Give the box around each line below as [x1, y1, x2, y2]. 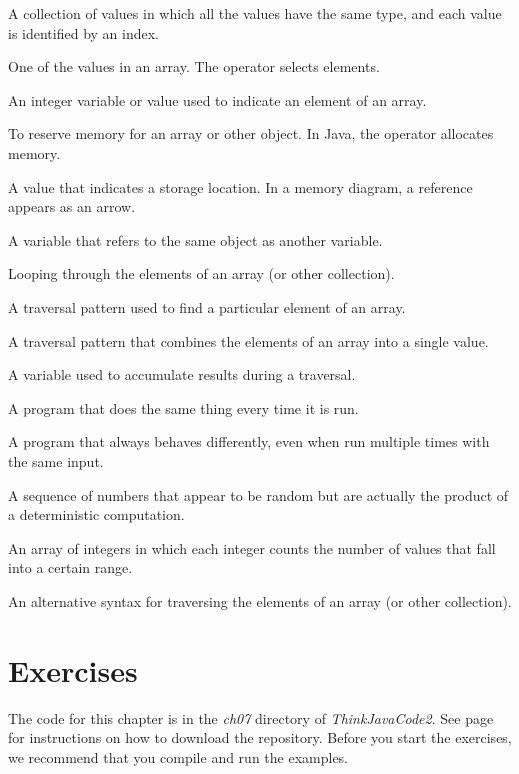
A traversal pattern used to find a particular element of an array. [8, 296, 406, 317]
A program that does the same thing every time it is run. [8, 397, 359, 418]
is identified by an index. [8, 22, 159, 43]
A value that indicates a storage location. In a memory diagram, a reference [8, 176, 473, 197]
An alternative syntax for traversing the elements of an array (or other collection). [8, 590, 512, 611]
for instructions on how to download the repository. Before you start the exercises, [8, 727, 512, 748]
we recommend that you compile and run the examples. [8, 746, 349, 767]
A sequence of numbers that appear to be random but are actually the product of [8, 484, 509, 505]
